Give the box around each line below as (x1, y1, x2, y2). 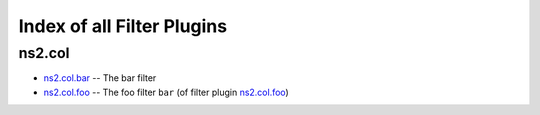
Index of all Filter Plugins (18, 15, 228, 37)
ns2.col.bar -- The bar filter (43, 72, 157, 84)
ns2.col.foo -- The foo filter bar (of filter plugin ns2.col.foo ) (43, 86, 289, 98)
